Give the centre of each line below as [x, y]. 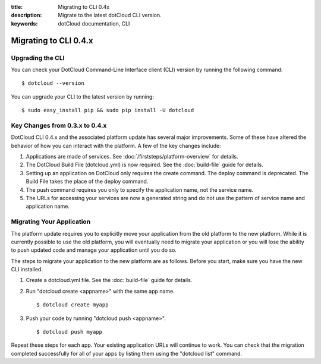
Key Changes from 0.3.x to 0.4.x [59, 125]
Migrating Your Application [51, 221]
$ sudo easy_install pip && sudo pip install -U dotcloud [108, 110]
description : [26, 15]
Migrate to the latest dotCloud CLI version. [110, 15]
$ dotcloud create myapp [73, 305]
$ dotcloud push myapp [70, 332]
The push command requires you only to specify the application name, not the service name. [140, 189]
